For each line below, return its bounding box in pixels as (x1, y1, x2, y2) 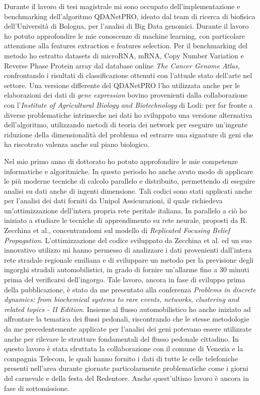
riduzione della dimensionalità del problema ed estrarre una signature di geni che (4, 129, 253, 139)
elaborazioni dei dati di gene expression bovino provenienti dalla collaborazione (4, 90, 248, 100)
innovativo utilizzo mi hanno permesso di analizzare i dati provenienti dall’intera (4, 245, 252, 255)
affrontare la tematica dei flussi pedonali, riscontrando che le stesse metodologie (4, 313, 249, 324)
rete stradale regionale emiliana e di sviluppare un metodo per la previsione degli (4, 254, 253, 265)
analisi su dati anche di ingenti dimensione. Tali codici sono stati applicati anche (4, 185, 252, 196)
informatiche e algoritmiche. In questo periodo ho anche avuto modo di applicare (4, 166, 253, 176)
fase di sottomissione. (4, 382, 69, 393)
